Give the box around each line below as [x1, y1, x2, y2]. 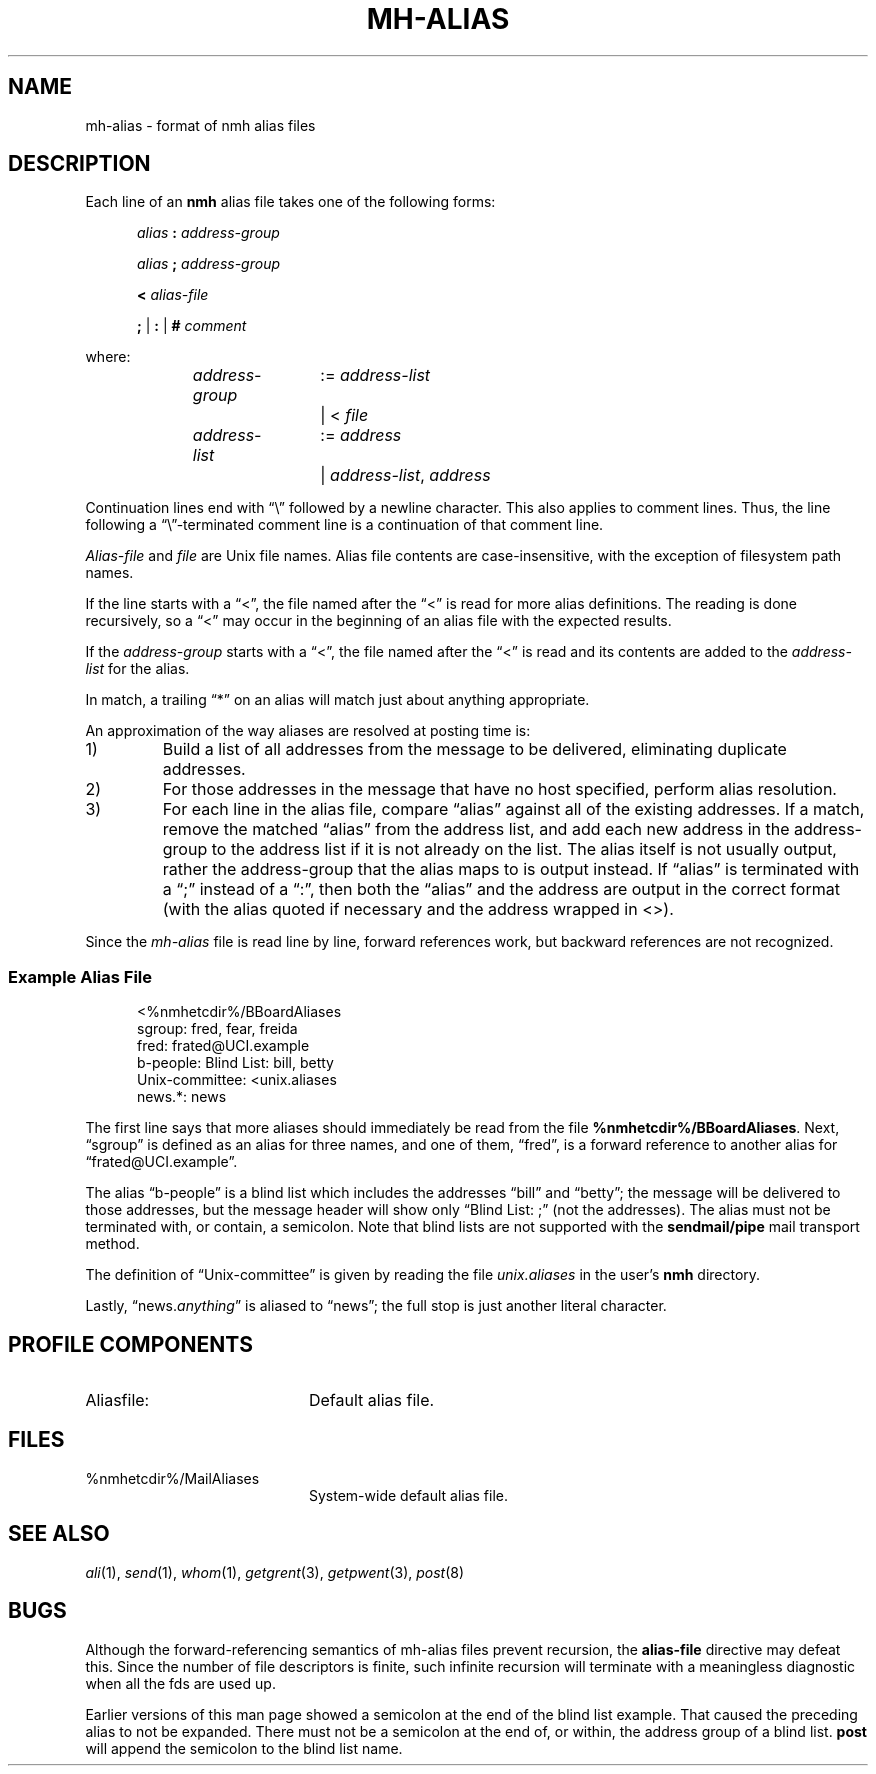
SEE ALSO [8, 1521, 110, 1547]
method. [85, 1235, 140, 1253]
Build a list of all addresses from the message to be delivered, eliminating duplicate [162, 739, 787, 760]
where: [85, 348, 131, 366]
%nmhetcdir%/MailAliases [85, 1469, 260, 1487]
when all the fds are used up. [85, 1674, 276, 1692]
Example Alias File [8, 966, 153, 987]
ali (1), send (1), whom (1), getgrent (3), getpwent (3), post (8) [85, 1563, 465, 1581]
